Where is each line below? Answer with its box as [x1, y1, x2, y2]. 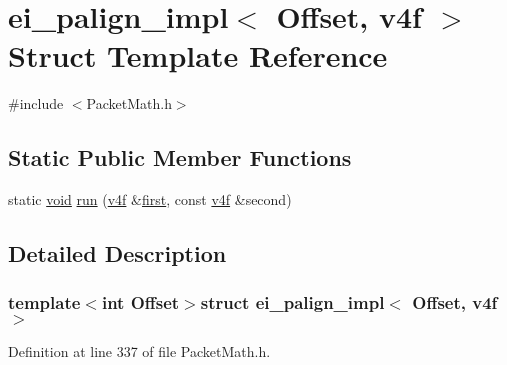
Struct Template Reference [8, 35, 388, 76]
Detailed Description [8, 238, 227, 269]
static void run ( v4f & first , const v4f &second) [8, 189, 292, 210]
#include [8, 93, 64, 114]
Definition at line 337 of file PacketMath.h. [8, 340, 271, 361]
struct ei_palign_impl [200, 290, 385, 315]
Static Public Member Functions [8, 142, 352, 173]
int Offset [101, 290, 180, 315]
